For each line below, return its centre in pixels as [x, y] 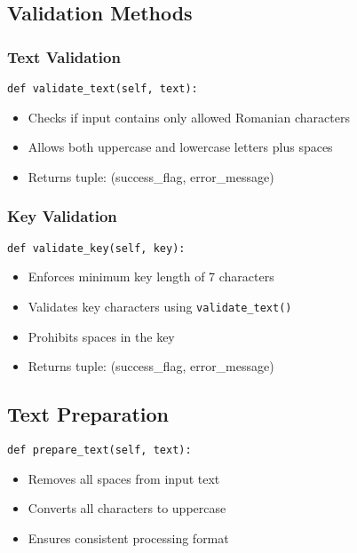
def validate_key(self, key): [96, 248]
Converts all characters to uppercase [127, 508]
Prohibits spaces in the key [101, 336]
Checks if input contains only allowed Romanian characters [189, 117]
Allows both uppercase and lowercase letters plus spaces [180, 147]
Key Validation [62, 216]
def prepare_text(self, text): [99, 450]
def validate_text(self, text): [103, 89]
